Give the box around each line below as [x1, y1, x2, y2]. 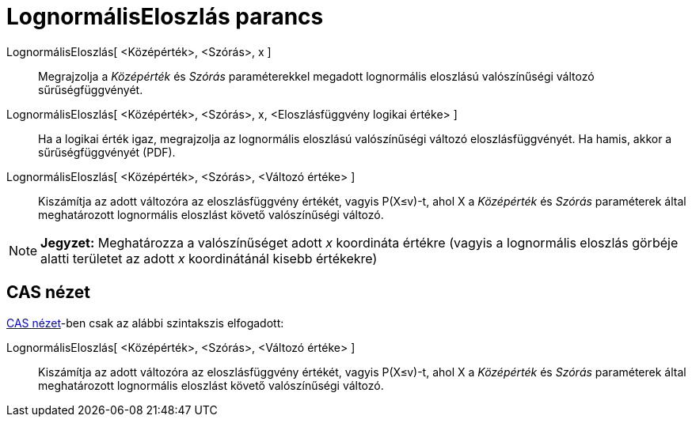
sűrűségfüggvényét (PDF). [38, 145, 176, 159]
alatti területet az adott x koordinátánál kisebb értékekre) [40, 250, 378, 266]
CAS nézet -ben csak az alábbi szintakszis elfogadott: [6, 315, 284, 330]
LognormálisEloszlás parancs [6, 3, 324, 30]
